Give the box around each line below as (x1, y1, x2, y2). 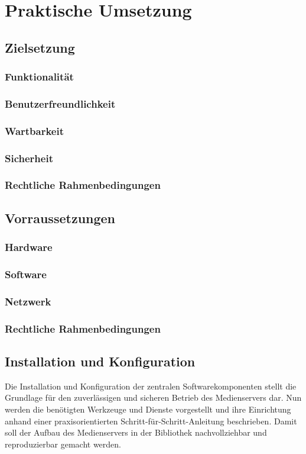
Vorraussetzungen (5, 208, 116, 227)
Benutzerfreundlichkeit (5, 96, 116, 111)
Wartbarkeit (5, 123, 64, 138)
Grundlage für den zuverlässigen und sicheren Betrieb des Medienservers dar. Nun (5, 391, 302, 404)
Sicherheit (5, 150, 53, 165)
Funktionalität (5, 69, 74, 84)
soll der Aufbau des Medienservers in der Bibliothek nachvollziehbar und (5, 426, 267, 439)
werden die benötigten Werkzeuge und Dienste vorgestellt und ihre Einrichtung (5, 403, 291, 415)
